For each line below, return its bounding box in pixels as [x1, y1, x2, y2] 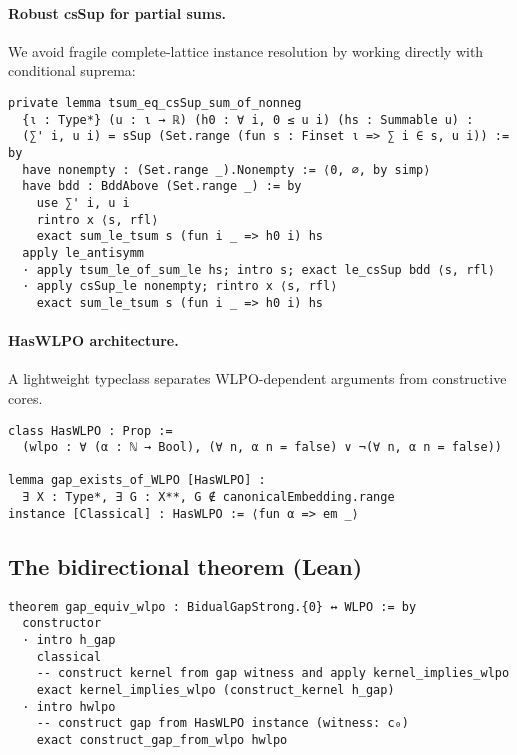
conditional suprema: [8, 60, 136, 81]
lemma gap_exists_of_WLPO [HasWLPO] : [8, 473, 266, 488]
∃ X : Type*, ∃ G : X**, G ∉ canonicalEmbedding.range [22, 490, 395, 505]
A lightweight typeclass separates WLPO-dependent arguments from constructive [8, 368, 507, 389]
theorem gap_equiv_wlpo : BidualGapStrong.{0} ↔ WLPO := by [8, 599, 417, 614]
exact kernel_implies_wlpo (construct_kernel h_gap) [36, 682, 395, 697]
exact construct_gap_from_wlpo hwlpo [36, 732, 288, 747]
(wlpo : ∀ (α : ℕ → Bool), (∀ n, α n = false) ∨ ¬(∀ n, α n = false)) [22, 440, 502, 455]
